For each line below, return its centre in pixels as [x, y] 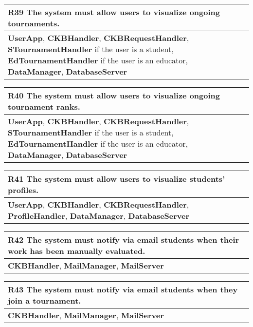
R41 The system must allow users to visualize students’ [117, 179]
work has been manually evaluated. [77, 251]
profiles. [23, 190]
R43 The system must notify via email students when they [123, 289]
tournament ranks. [44, 106]
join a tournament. [45, 300]
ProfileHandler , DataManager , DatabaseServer [99, 216]
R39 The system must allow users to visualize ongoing [114, 12]
